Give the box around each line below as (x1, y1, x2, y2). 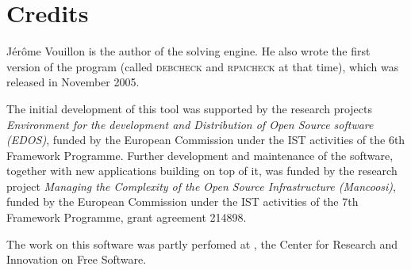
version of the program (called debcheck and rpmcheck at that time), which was (6, 58, 399, 74)
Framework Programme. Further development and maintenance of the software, (6, 146, 394, 163)
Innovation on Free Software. (6, 251, 147, 268)
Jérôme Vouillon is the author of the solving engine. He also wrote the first (6, 43, 371, 59)
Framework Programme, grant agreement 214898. (6, 209, 247, 226)
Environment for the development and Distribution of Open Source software (6, 116, 374, 132)
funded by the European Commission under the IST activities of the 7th (6, 193, 359, 210)
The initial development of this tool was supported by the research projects (6, 100, 372, 116)
